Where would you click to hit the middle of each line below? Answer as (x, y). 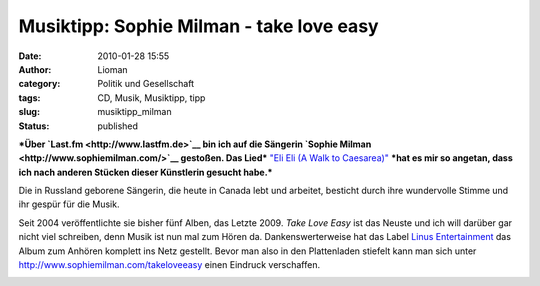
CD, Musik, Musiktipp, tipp (151, 97)
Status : (34, 126)
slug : (29, 112)
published (118, 126)
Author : (35, 69)
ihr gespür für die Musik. (69, 204)
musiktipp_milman (134, 112)
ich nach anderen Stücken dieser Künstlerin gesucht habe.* (145, 172)
